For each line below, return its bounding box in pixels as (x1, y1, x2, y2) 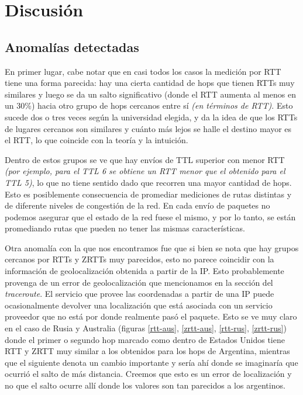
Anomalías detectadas (5, 37, 139, 56)
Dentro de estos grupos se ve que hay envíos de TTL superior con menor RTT (5, 153, 285, 165)
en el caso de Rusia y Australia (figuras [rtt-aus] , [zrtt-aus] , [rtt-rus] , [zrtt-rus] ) (5, 322, 287, 334)
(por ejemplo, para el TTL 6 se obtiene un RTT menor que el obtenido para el (5, 165, 285, 177)
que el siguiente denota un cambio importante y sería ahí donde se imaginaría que (5, 356, 298, 368)
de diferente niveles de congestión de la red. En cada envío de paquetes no (5, 199, 270, 212)
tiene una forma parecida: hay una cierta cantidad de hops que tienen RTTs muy (5, 77, 295, 89)
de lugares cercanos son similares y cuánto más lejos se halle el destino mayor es (5, 122, 292, 134)
